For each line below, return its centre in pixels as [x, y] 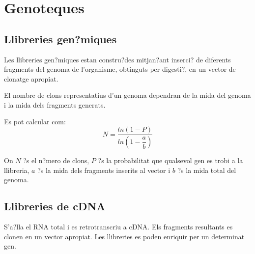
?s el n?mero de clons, [56, 160]
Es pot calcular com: [35, 121]
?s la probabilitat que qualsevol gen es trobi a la [170, 160]
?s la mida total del [207, 170]
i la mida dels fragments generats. [55, 104]
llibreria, [17, 170]
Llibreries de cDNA [55, 206]
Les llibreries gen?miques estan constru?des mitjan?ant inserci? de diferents [117, 59]
